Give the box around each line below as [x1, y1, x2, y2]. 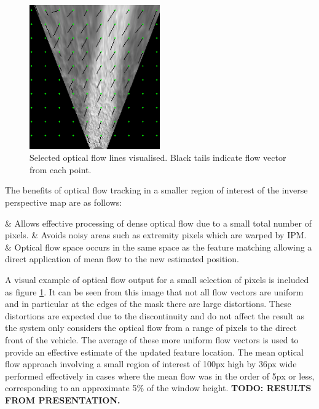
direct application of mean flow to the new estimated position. [5, 252, 239, 265]
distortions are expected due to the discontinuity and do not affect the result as [5, 309, 304, 322]
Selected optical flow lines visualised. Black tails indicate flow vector [30, 151, 286, 164]
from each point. [30, 163, 92, 176]
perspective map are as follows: [5, 196, 122, 209]
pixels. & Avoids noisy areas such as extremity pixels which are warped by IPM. [5, 228, 307, 241]
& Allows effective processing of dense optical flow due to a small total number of [5, 216, 312, 229]
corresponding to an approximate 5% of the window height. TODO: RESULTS [5, 381, 312, 394]
